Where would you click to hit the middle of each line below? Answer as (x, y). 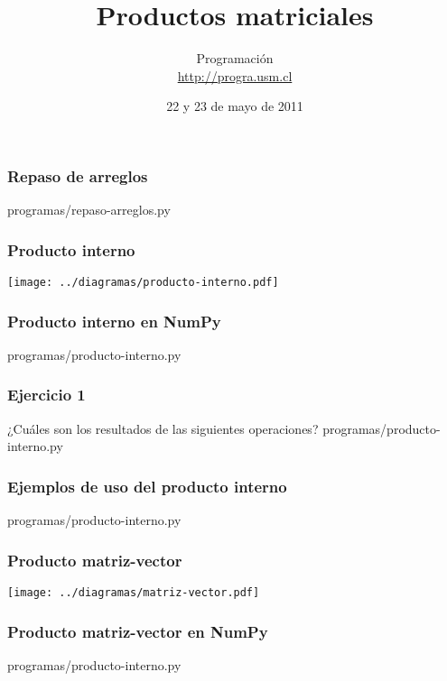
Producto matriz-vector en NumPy (138, 631)
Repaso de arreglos (78, 175)
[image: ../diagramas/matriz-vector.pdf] (134, 592)
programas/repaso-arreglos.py (89, 210)
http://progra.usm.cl (235, 75)
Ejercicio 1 (47, 395)
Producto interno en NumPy (114, 321)
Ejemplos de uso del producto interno (147, 486)
